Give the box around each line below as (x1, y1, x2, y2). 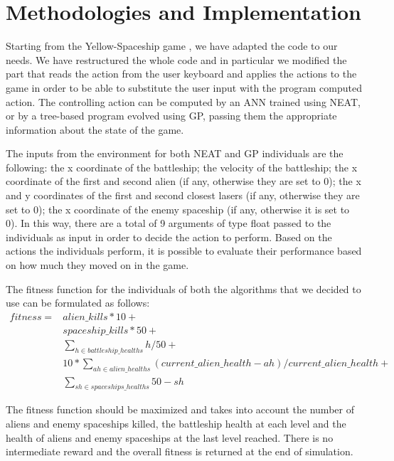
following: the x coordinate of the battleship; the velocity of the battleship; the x (6, 159, 358, 174)
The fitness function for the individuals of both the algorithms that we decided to (6, 281, 361, 296)
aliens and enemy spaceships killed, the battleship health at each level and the (6, 415, 346, 430)
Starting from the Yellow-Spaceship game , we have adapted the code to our (6, 38, 338, 53)
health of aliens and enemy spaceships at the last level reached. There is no (6, 430, 334, 445)
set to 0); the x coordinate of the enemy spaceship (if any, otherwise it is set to (6, 201, 350, 216)
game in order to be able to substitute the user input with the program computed (6, 80, 362, 95)
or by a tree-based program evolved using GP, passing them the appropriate (6, 108, 337, 123)
